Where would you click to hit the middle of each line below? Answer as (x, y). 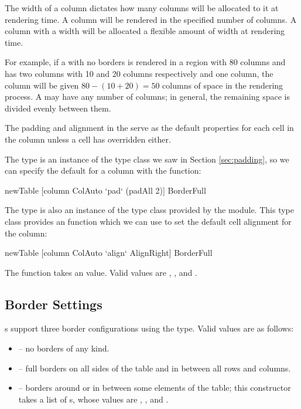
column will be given (42, 85)
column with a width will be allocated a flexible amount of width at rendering (145, 31)
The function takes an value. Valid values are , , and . (101, 272)
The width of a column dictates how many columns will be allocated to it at (142, 8)
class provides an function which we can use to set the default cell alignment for (148, 221)
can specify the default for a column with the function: (103, 170)
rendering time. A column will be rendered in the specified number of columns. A (151, 19)
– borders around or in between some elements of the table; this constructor (155, 388)
